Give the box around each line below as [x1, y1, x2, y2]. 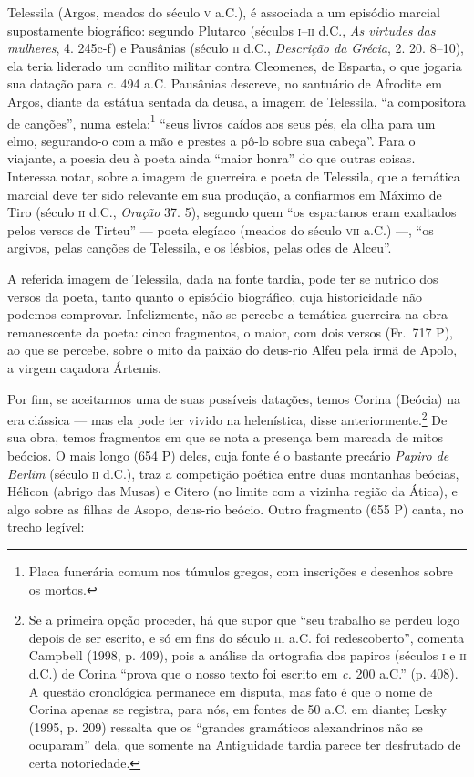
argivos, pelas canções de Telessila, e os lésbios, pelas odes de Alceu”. [7, 238, 392, 257]
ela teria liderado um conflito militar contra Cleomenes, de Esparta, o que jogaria [7, 56, 462, 75]
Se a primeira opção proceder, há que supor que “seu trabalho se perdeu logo [28, 610, 460, 629]
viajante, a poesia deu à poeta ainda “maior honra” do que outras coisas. [7, 149, 416, 168]
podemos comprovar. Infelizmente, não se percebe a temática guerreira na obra [7, 305, 448, 324]
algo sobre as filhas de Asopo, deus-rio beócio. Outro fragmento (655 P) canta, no [7, 499, 464, 518]
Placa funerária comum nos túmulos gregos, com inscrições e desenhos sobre [28, 561, 454, 580]
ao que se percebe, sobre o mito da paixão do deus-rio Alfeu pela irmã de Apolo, [7, 340, 458, 359]
